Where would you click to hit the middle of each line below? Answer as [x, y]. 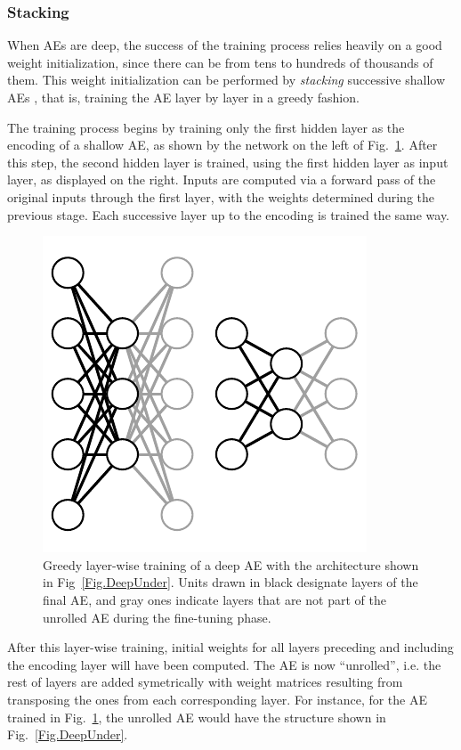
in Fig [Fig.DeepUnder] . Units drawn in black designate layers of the [230, 582]
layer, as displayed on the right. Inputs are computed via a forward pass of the [222, 179]
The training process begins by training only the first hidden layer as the [206, 127]
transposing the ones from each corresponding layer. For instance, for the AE [218, 699]
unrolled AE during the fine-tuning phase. [157, 617]
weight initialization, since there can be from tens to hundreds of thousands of [220, 62]
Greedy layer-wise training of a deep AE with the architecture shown [231, 564]
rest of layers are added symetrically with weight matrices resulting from [205, 682]
